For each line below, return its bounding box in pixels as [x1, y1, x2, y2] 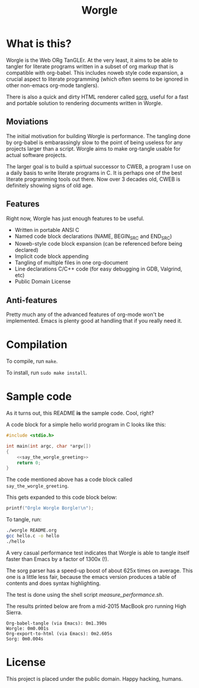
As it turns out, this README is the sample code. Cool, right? [6, 410, 154, 417]
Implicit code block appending [14, 253, 89, 260]
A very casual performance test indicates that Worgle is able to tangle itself [6, 549, 190, 556]
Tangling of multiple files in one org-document [14, 259, 129, 266]
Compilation [6, 338, 68, 352]
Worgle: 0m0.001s [6, 625, 49, 632]
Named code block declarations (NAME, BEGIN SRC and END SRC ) [14, 232, 172, 241]
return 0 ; [17, 460, 41, 466]
